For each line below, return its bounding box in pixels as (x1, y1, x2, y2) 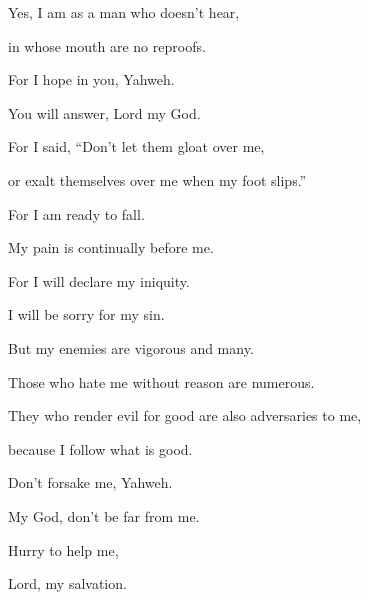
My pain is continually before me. (8, 237, 214, 258)
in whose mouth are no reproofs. (8, 35, 206, 56)
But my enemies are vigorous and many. (8, 337, 254, 358)
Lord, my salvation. (8, 573, 127, 594)
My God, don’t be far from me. (8, 505, 200, 526)
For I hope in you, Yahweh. (8, 69, 175, 90)
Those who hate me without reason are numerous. (8, 371, 315, 392)
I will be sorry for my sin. (8, 304, 165, 325)
